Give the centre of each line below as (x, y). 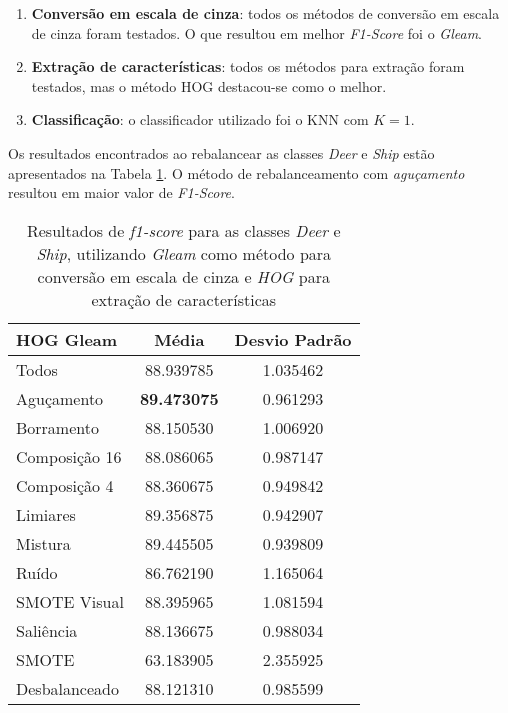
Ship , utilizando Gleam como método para (184, 253)
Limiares (46, 514)
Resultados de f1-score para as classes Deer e (183, 230)
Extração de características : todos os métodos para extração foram (248, 66)
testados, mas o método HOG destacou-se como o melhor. (209, 85)
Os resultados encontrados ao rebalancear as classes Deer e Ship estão (221, 152)
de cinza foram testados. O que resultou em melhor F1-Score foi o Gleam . (256, 32)
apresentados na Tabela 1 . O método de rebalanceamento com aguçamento (236, 172)
